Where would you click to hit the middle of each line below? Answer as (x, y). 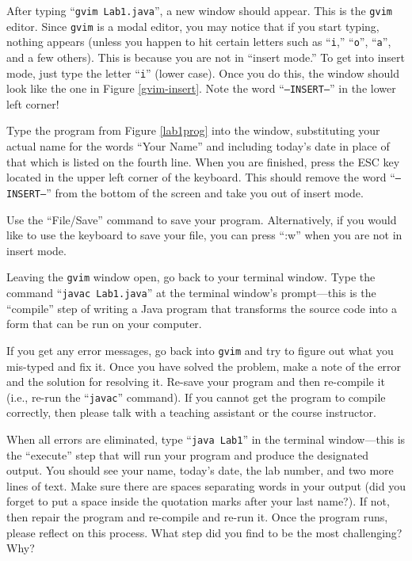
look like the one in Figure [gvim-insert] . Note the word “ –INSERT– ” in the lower (201, 88)
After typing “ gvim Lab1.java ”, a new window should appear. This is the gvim (199, 10)
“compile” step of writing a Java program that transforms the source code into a (202, 308)
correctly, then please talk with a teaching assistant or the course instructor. (191, 412)
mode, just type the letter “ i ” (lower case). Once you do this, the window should (203, 73)
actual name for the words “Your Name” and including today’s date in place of (198, 146)
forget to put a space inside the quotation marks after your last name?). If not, (198, 501)
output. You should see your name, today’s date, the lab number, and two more (200, 470)
